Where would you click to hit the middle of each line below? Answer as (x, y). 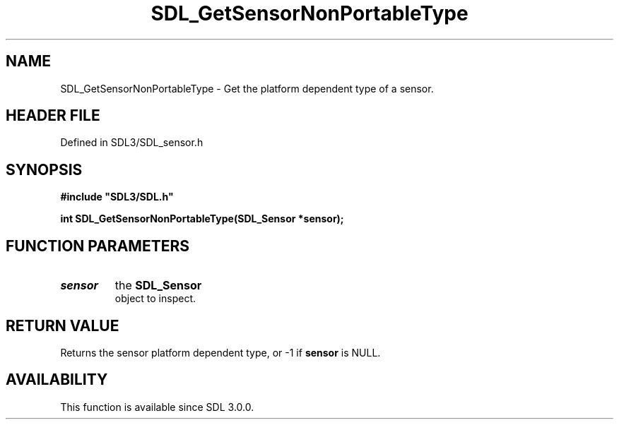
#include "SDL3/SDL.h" (117, 197)
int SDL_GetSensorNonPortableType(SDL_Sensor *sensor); (202, 219)
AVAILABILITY (57, 380)
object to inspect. (155, 299)
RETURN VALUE (63, 325)
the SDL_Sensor (158, 286)
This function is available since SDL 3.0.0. (157, 407)
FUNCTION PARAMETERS (98, 246)
